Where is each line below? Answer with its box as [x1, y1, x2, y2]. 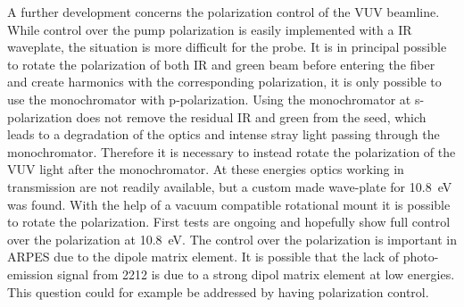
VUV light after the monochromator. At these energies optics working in [7, 160, 404, 178]
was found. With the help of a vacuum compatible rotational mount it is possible [7, 195, 451, 213]
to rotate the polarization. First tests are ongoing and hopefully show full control [7, 212, 451, 231]
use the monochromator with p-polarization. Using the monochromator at [7, 89, 411, 108]
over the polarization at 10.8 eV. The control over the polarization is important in [7, 229, 457, 248]
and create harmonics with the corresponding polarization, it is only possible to [7, 72, 442, 91]
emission [7, 264, 54, 283]
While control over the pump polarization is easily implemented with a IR [7, 20, 412, 38]
